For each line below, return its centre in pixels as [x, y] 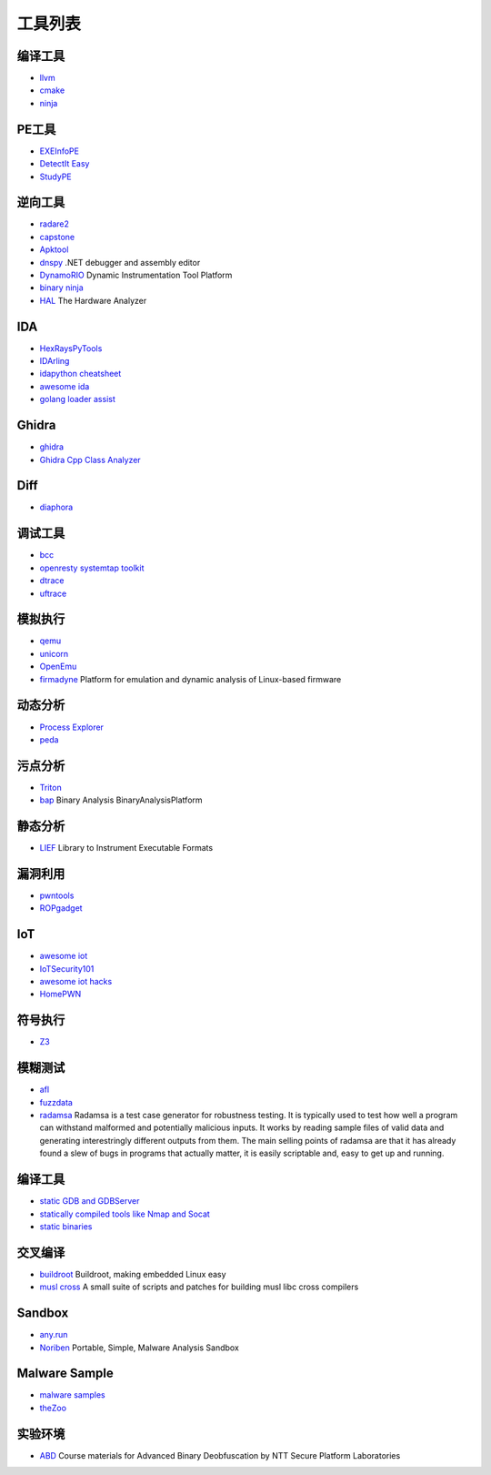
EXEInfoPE [59, 151]
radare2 [55, 224]
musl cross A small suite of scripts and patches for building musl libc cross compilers [199, 1287]
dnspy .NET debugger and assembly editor [120, 262]
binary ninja [61, 288]
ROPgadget [61, 908]
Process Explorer [72, 727]
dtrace [52, 581]
